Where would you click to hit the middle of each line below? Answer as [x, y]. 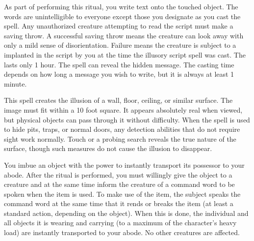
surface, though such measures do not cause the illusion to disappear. [108, 148]
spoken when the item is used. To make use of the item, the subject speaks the [122, 194]
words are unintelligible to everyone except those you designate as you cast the [122, 16]
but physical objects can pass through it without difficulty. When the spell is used [127, 119]
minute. [15, 83]
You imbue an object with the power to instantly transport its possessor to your [124, 165]
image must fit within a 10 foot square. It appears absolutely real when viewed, [123, 109]
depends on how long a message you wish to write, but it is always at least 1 [119, 74]
